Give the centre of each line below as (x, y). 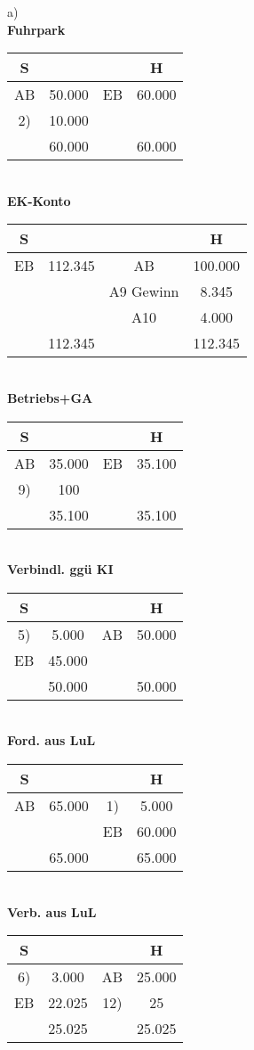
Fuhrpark (36, 29)
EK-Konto (39, 200)
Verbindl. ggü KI (60, 569)
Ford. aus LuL (52, 740)
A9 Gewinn (144, 291)
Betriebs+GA (50, 397)
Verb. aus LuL (52, 911)
